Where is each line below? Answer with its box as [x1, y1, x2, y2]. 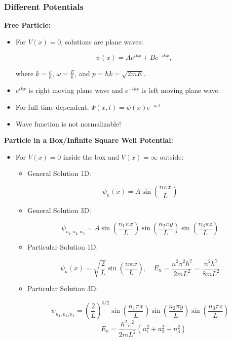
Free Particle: [4, 20, 51, 30]
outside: [159, 151, 184, 162]
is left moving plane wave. [142, 85, 220, 95]
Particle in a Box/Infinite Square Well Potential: [4, 135, 173, 145]
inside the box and [63, 151, 119, 162]
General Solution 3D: [27, 205, 91, 215]
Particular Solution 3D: [27, 283, 98, 293]
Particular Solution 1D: [27, 242, 98, 252]
